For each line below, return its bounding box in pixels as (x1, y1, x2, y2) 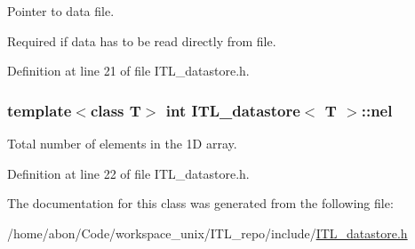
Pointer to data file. (7, 2, 115, 20)
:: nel (361, 99, 393, 121)
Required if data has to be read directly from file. (7, 31, 276, 50)
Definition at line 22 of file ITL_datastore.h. (7, 164, 250, 182)
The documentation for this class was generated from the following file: (7, 194, 394, 213)
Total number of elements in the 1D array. (7, 134, 237, 152)
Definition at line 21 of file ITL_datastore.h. (7, 61, 250, 80)
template (7, 99, 72, 121)
